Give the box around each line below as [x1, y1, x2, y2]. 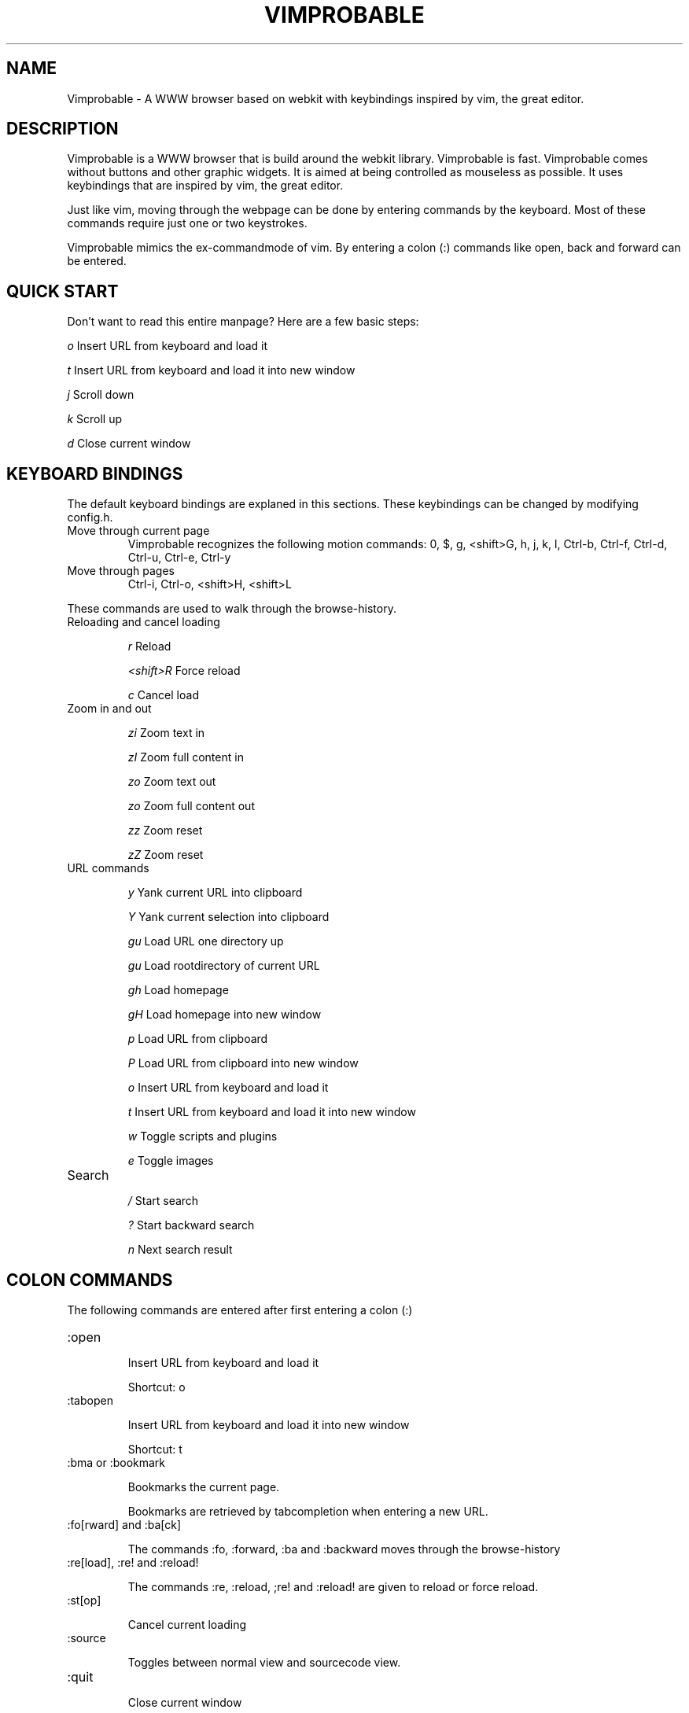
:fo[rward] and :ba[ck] [67, 1517, 182, 1531]
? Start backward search [127, 1218, 255, 1232]
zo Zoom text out [127, 775, 216, 789]
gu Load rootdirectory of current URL [127, 959, 320, 973]
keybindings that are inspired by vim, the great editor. [67, 179, 344, 193]
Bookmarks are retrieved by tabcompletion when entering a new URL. [127, 1504, 488, 1518]
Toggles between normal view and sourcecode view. [127, 1655, 401, 1669]
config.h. [67, 510, 113, 525]
